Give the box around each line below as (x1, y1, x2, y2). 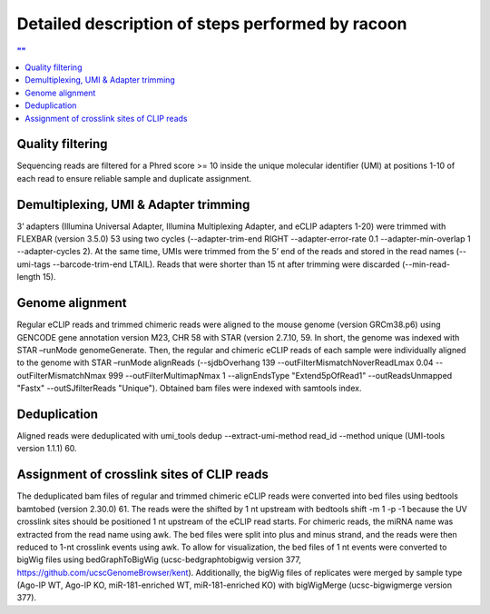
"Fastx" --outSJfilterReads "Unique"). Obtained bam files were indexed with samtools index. (16, 382, 362, 394)
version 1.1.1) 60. (16, 443, 77, 454)
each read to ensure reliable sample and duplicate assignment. (16, 173, 252, 183)
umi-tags (16, 259, 51, 270)
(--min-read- (401, 259, 451, 270)
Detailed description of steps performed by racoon (16, 14, 407, 34)
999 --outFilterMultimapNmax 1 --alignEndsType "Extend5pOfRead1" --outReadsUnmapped (108, 370, 453, 381)
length (16, 272, 41, 282)
